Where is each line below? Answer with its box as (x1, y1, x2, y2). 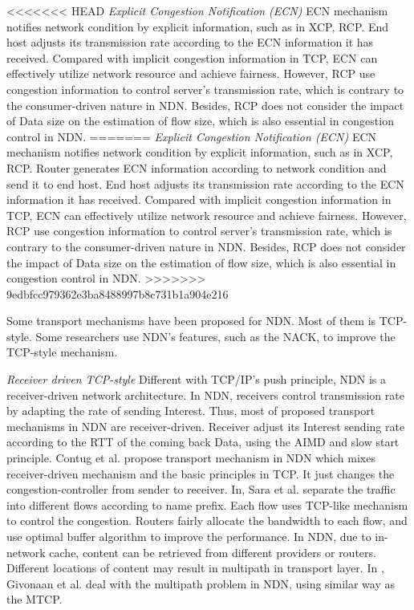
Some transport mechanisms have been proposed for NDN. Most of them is (6, 312, 376, 329)
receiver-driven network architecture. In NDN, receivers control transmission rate (6, 386, 404, 403)
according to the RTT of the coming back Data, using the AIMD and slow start (6, 433, 400, 450)
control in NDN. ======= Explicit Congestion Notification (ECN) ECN (6, 128, 377, 144)
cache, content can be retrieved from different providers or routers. (49, 543, 376, 560)
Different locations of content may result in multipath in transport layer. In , (6, 559, 384, 576)
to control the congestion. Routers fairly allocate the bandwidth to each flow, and (6, 512, 408, 529)
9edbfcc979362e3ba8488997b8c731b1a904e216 (6, 285, 229, 302)
